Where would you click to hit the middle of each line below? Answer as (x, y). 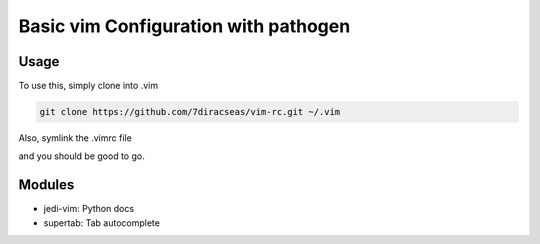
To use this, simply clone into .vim (88, 86)
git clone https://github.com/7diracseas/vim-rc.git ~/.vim (190, 112)
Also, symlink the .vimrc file (75, 138)
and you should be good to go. (81, 156)
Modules (46, 185)
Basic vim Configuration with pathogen (184, 26)
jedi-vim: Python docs (89, 209)
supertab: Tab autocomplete (101, 222)
